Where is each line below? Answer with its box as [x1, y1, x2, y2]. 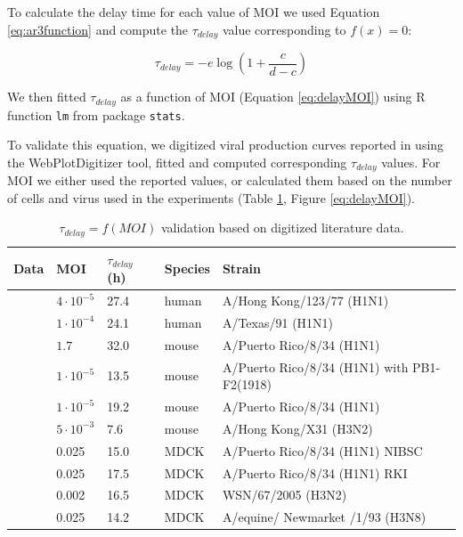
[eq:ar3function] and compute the [7, 20, 189, 38]
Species [164, 259, 210, 278]
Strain [222, 259, 261, 278]
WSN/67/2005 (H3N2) [222, 485, 347, 504]
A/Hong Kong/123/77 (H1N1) [222, 291, 389, 310]
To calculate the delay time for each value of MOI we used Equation [7, 3, 380, 20]
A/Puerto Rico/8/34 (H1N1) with [222, 357, 409, 376]
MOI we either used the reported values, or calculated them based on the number [7, 171, 452, 190]
